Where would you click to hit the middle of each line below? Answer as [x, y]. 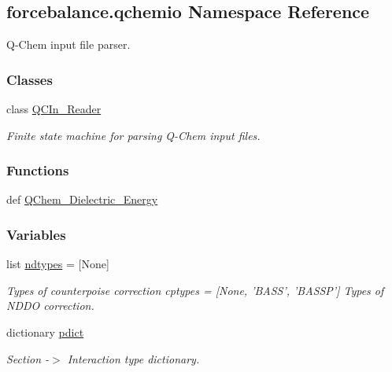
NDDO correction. [50, 306]
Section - [28, 358]
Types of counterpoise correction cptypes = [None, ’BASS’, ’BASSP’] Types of [195, 290]
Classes [30, 79]
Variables [36, 234]
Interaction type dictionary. [133, 358]
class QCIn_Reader [54, 109]
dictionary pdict [45, 332]
